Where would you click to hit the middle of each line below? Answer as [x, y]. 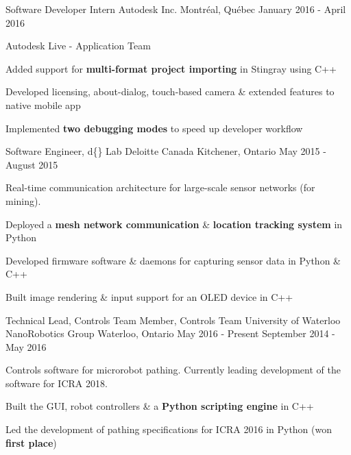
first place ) [31, 442]
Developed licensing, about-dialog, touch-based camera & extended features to [170, 91]
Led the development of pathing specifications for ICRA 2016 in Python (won [169, 429]
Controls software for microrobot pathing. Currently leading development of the [173, 370]
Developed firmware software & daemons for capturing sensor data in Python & [173, 260]
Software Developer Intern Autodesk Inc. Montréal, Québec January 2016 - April [176, 9]
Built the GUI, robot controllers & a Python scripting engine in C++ [160, 406]
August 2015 [32, 164]
